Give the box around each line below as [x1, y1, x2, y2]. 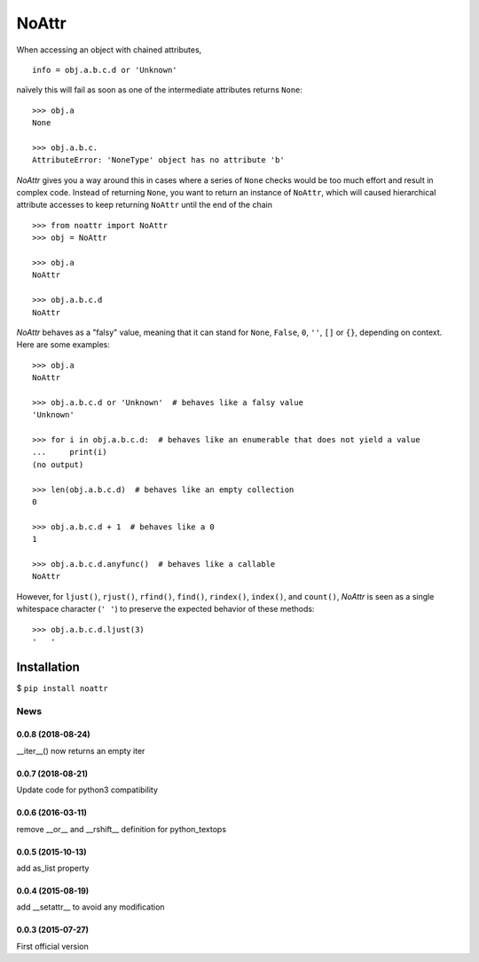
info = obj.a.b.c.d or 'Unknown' [32, 65, 177, 75]
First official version [16, 941, 89, 951]
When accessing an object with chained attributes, [16, 44, 202, 55]
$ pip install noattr [16, 682, 108, 693]
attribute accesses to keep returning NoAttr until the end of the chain [16, 200, 273, 211]
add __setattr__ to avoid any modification [16, 902, 165, 912]
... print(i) [32, 447, 107, 457]
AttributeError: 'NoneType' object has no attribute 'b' [32, 155, 286, 165]
